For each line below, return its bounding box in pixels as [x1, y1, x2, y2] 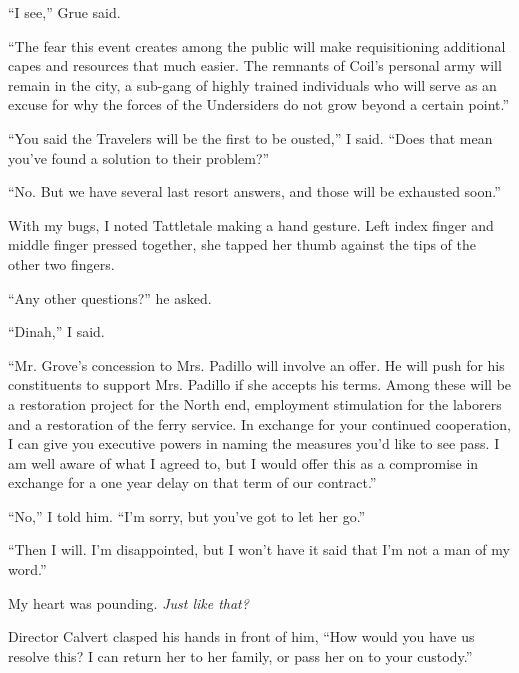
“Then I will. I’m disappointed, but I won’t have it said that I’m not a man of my [8, 539, 510, 560]
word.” [8, 559, 47, 580]
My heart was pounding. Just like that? [8, 592, 249, 613]
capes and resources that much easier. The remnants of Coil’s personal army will [8, 55, 502, 76]
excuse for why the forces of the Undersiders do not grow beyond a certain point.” [8, 94, 510, 115]
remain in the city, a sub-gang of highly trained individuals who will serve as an [8, 74, 497, 95]
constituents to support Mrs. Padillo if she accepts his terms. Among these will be [8, 374, 512, 395]
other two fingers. [8, 253, 115, 274]
